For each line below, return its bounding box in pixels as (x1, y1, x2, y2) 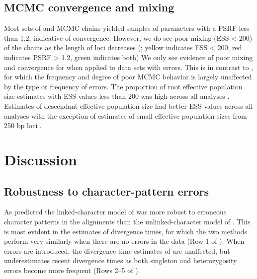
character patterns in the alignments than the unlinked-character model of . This (4, 216, 251, 226)
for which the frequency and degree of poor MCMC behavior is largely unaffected (4, 71, 252, 82)
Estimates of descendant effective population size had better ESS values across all (4, 100, 253, 111)
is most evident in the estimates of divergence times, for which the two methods (4, 226, 247, 236)
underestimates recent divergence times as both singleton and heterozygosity (4, 255, 237, 266)
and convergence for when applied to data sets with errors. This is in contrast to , (4, 62, 254, 72)
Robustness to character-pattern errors (4, 183, 209, 199)
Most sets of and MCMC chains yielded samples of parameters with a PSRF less (4, 23, 250, 33)
